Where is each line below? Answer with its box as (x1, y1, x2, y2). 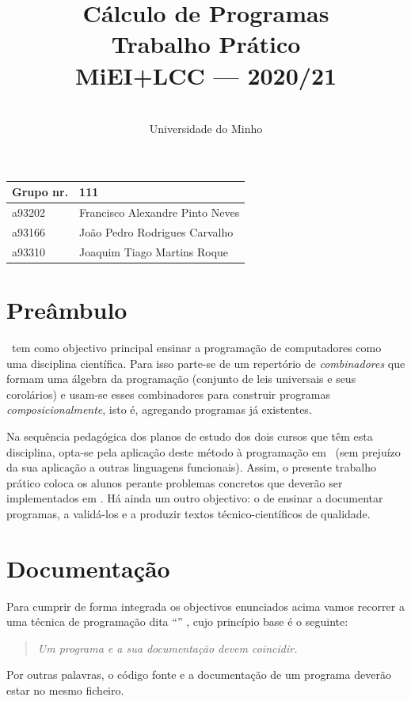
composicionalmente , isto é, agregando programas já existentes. (6, 401, 312, 418)
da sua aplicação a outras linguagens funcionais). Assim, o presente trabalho (6, 459, 376, 476)
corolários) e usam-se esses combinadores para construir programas (6, 385, 330, 402)
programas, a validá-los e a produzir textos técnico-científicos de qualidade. (6, 505, 371, 521)
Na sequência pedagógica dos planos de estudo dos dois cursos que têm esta (6, 427, 373, 444)
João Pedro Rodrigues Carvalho (79, 223, 234, 240)
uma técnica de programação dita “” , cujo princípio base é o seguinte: (6, 613, 348, 630)
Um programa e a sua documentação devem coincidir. (37, 639, 298, 656)
